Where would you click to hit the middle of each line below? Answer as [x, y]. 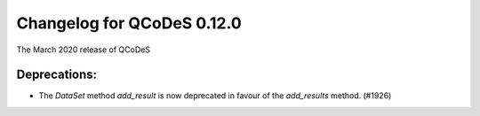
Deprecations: [57, 75]
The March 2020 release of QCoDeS [84, 50]
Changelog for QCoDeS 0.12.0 [129, 23]
